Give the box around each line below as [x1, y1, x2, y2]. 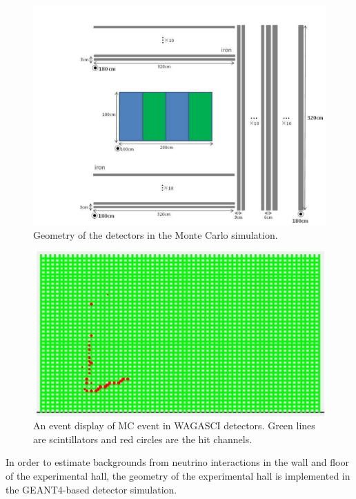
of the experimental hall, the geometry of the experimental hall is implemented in [6, 469, 350, 483]
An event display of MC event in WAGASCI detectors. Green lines [33, 418, 315, 433]
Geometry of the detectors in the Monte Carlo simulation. [33, 227, 278, 242]
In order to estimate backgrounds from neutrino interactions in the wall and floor [6, 455, 349, 469]
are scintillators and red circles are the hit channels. [33, 431, 253, 446]
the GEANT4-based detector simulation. [6, 482, 177, 496]
